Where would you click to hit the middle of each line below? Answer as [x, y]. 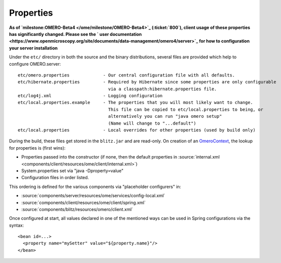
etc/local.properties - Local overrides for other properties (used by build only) [137, 130]
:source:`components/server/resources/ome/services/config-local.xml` [93, 196]
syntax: [16, 225]
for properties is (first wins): [37, 148]
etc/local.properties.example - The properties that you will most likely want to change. [136, 103]
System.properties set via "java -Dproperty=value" [72, 171]
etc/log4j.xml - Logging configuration [90, 96]
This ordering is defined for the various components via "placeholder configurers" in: [95, 186]
